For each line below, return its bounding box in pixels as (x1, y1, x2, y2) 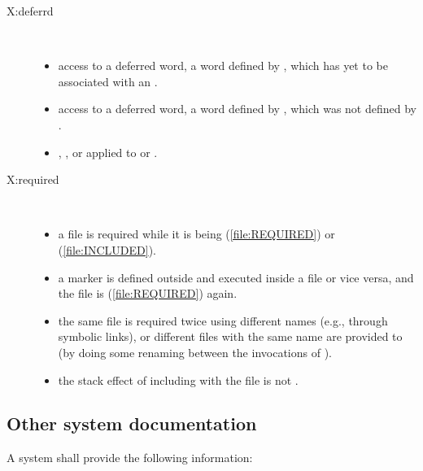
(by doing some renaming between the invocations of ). (58, 343, 332, 360)
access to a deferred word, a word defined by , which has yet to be (58, 57, 388, 74)
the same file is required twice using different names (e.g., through (58, 312, 388, 329)
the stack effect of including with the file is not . (58, 371, 299, 388)
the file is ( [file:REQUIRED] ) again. (58, 285, 238, 302)
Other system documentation (7, 411, 257, 436)
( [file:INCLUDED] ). (58, 241, 156, 258)
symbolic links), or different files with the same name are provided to (58, 328, 403, 345)
